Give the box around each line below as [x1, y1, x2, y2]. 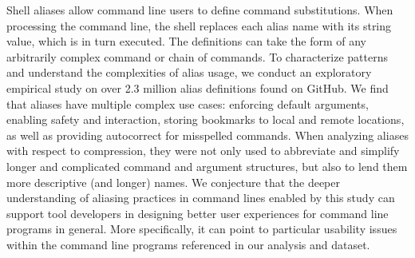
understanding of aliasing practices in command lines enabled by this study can [6, 189, 395, 206]
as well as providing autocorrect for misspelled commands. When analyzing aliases [6, 126, 409, 143]
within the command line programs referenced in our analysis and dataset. [6, 236, 370, 252]
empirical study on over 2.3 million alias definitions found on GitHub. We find [6, 79, 389, 96]
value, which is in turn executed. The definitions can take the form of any [6, 33, 366, 50]
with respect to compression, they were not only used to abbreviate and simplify [6, 142, 400, 159]
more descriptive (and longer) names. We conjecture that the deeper [6, 173, 340, 190]
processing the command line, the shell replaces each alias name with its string [6, 17, 392, 34]
